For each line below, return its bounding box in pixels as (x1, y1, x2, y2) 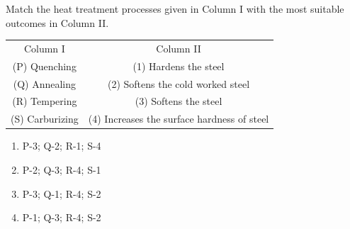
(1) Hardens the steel (132, 58, 225, 73)
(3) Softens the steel (135, 94, 222, 108)
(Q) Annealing (13, 76, 77, 91)
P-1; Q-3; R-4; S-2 (22, 210, 101, 225)
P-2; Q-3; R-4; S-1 (22, 162, 101, 177)
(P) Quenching (12, 58, 77, 73)
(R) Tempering (12, 94, 77, 108)
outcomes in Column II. (6, 15, 109, 30)
